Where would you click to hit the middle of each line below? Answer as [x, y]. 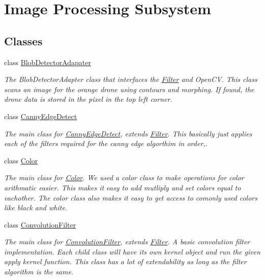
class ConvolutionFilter [40, 224]
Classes [23, 40]
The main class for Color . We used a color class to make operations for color [124, 177]
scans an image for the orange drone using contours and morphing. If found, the [129, 89]
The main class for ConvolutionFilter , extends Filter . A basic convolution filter [127, 242]
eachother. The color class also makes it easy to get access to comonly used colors [131, 197]
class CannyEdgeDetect [41, 116]
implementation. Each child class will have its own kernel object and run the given [132, 251]
